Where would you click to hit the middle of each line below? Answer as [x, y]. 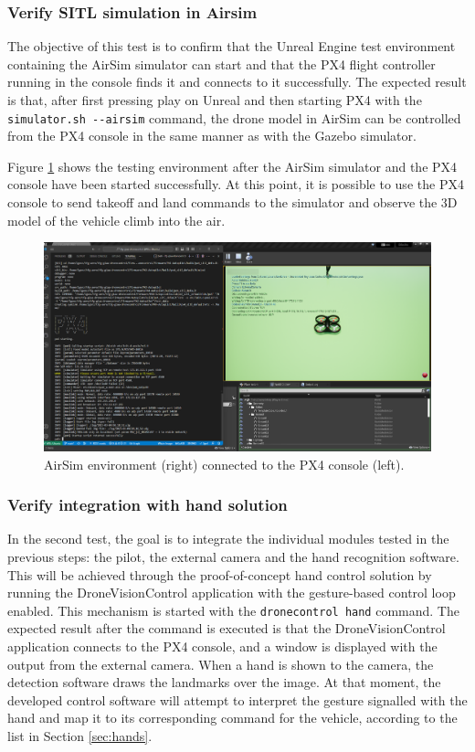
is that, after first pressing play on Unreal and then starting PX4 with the [215, 100]
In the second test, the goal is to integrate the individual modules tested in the [228, 539]
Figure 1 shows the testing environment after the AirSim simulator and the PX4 [232, 166]
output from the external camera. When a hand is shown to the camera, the [221, 664]
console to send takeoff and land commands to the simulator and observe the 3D [232, 202]
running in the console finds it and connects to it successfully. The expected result [237, 82]
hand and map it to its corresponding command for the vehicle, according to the [232, 718]
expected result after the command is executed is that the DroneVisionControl [227, 628]
